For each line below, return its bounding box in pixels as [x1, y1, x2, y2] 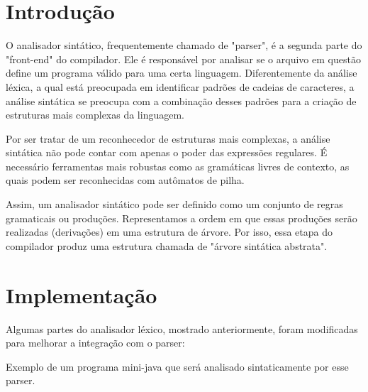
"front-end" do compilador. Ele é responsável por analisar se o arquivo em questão [6, 51, 361, 66]
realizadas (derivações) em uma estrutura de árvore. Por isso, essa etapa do [6, 224, 333, 239]
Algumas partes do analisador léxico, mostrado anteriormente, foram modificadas [6, 321, 358, 336]
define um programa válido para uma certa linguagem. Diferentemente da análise [6, 65, 357, 80]
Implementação [6, 280, 157, 309]
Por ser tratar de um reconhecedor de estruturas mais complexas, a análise [6, 131, 330, 146]
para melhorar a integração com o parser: [6, 335, 185, 350]
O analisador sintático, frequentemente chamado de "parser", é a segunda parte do [6, 38, 362, 53]
